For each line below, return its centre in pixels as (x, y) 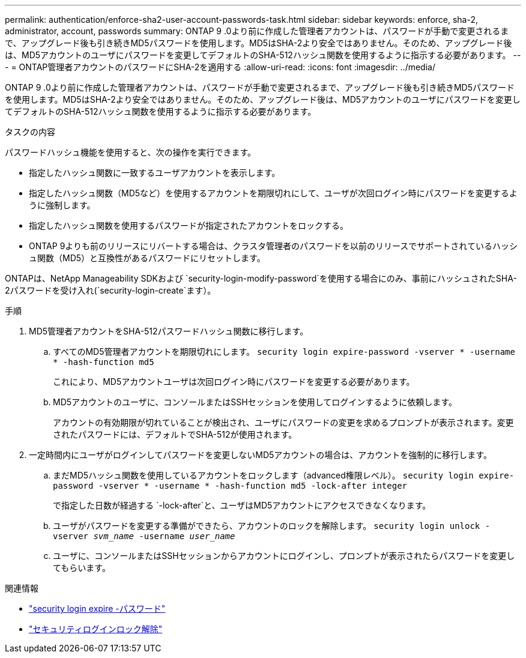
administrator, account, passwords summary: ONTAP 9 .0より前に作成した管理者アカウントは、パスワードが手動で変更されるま (257, 31)
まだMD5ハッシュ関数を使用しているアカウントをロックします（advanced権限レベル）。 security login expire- (284, 475)
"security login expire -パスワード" (97, 608)
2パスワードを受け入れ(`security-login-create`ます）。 (110, 290)
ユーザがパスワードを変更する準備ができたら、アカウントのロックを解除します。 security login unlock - (272, 526)
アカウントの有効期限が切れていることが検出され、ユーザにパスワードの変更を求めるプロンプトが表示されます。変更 (283, 422)
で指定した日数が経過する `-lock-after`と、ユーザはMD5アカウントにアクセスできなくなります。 (242, 505)
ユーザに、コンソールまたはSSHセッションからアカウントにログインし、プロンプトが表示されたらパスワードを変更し (284, 556)
